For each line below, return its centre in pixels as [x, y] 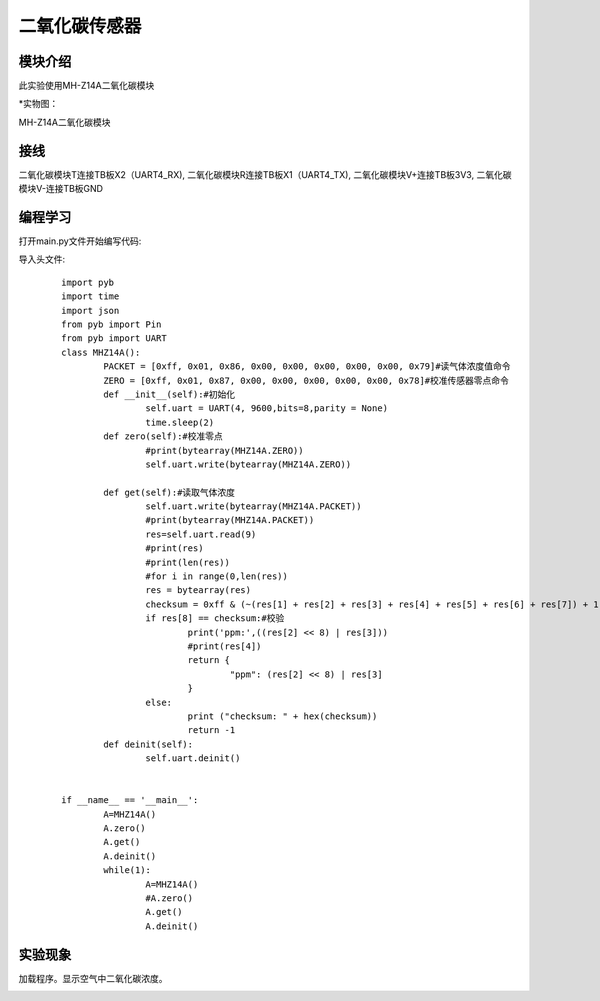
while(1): [127, 870]
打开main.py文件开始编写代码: [80, 241]
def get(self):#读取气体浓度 [169, 492]
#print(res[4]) [224, 646]
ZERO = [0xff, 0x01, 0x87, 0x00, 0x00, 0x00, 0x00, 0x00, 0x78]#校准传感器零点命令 [306, 380]
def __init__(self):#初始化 [169, 394]
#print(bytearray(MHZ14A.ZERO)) [224, 450]
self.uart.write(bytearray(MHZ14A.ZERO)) [248, 464]
